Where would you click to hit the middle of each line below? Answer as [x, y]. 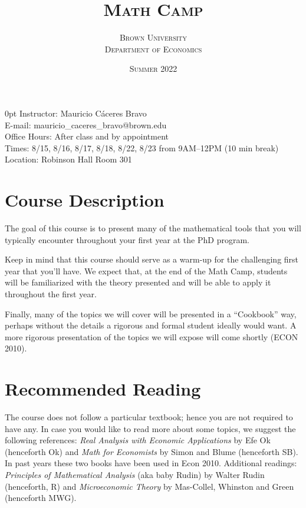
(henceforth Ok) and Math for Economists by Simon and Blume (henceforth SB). [152, 451]
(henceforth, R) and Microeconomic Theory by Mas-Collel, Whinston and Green [149, 486]
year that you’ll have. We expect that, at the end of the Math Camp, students [146, 270]
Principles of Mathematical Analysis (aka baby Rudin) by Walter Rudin [135, 475]
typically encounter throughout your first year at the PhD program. [127, 239]
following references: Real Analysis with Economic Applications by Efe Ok [138, 440]
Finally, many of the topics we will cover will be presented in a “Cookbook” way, [151, 313]
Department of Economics [153, 49]
